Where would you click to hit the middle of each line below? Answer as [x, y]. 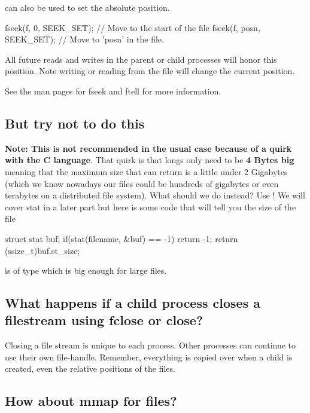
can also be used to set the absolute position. [87, 7]
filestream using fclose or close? [104, 320]
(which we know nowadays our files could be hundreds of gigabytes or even [142, 183]
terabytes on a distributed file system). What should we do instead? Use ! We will [155, 195]
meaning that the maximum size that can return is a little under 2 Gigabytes [146, 171]
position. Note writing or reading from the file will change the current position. [150, 71]
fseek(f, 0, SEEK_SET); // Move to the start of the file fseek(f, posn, [133, 27]
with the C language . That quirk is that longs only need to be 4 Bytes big [150, 160]
